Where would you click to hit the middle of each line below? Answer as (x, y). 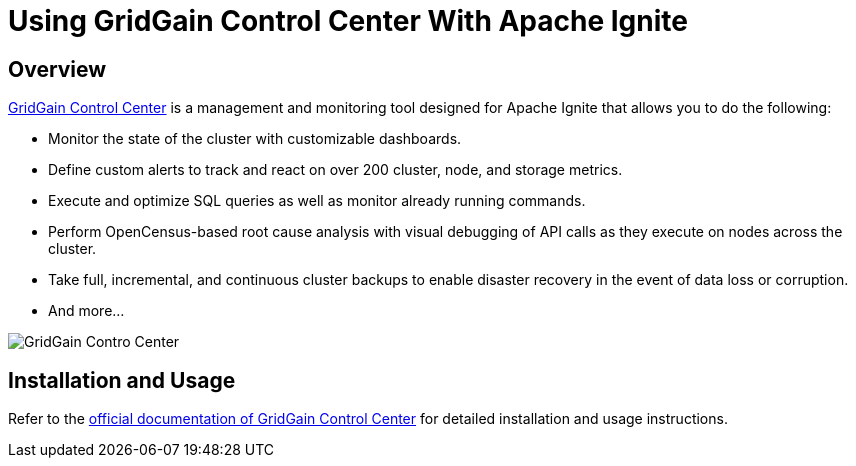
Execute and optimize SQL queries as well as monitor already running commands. (317, 201)
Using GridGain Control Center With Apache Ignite (348, 21)
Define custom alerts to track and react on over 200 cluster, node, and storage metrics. (335, 170)
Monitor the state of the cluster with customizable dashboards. (255, 139)
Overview (57, 69)
